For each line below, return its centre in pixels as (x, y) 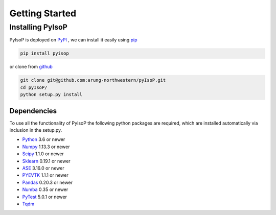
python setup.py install (51, 95)
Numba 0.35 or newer (45, 189)
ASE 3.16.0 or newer (43, 168)
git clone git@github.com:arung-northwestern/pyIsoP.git (93, 80)
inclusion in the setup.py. (36, 130)
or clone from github (31, 67)
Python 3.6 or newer (44, 139)
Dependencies (33, 111)
